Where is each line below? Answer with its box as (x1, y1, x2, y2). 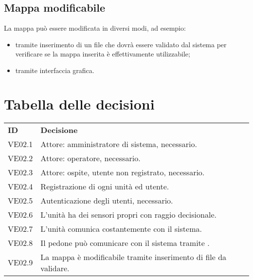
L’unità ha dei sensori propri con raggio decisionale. (40, 208, 217, 220)
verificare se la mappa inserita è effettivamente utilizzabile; (15, 49, 190, 59)
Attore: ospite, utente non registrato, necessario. (40, 166, 205, 178)
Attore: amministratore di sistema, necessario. (40, 138, 197, 149)
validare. (40, 262, 70, 274)
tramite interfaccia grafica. (15, 65, 94, 75)
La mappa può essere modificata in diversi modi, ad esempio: (4, 23, 186, 33)
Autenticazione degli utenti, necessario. (40, 194, 173, 206)
